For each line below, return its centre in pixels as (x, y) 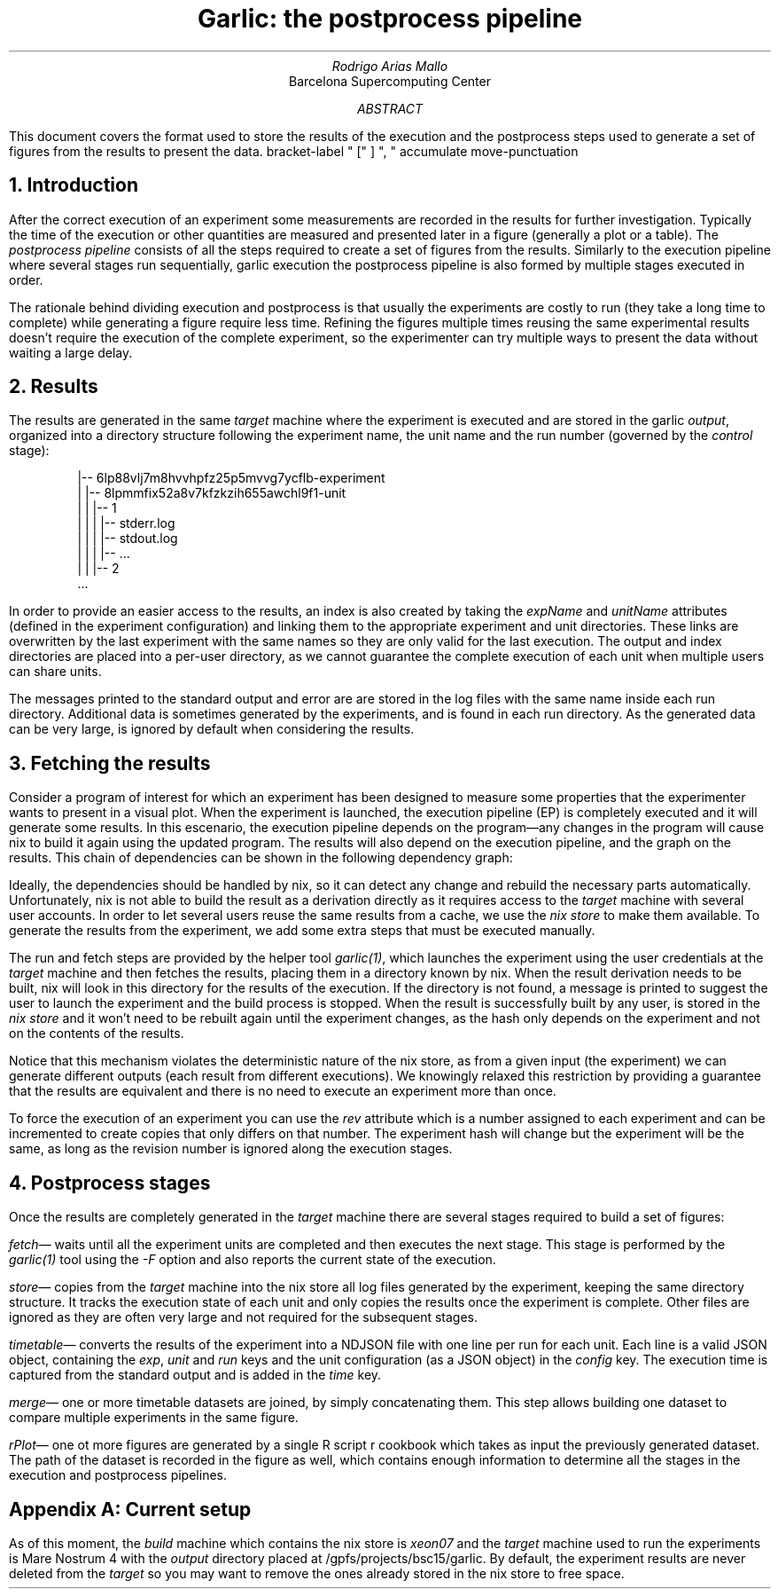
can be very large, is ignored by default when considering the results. (212, 729)
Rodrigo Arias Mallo (390, 66)
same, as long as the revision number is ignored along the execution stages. (231, 1149)
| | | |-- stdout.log (128, 539)
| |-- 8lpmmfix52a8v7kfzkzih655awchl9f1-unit (212, 493)
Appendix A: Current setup (130, 1509)
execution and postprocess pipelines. (118, 1475)
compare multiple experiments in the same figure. (154, 1418)
